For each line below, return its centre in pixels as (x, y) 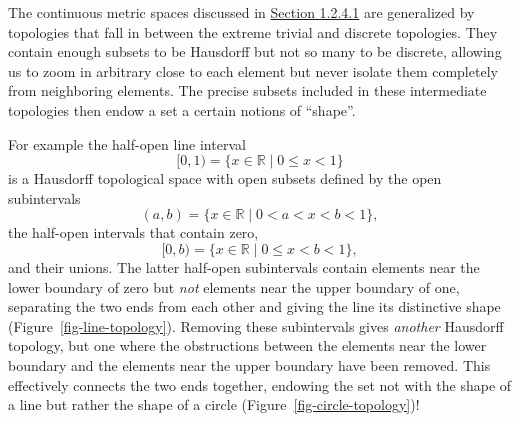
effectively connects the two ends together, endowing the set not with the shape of (260, 384)
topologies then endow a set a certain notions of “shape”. (182, 109)
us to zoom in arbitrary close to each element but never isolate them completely (253, 70)
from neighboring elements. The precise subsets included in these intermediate (247, 90)
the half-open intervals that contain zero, (133, 232)
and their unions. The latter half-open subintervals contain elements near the (244, 266)
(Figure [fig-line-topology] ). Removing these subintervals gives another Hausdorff (256, 325)
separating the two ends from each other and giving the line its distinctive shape (254, 306)
